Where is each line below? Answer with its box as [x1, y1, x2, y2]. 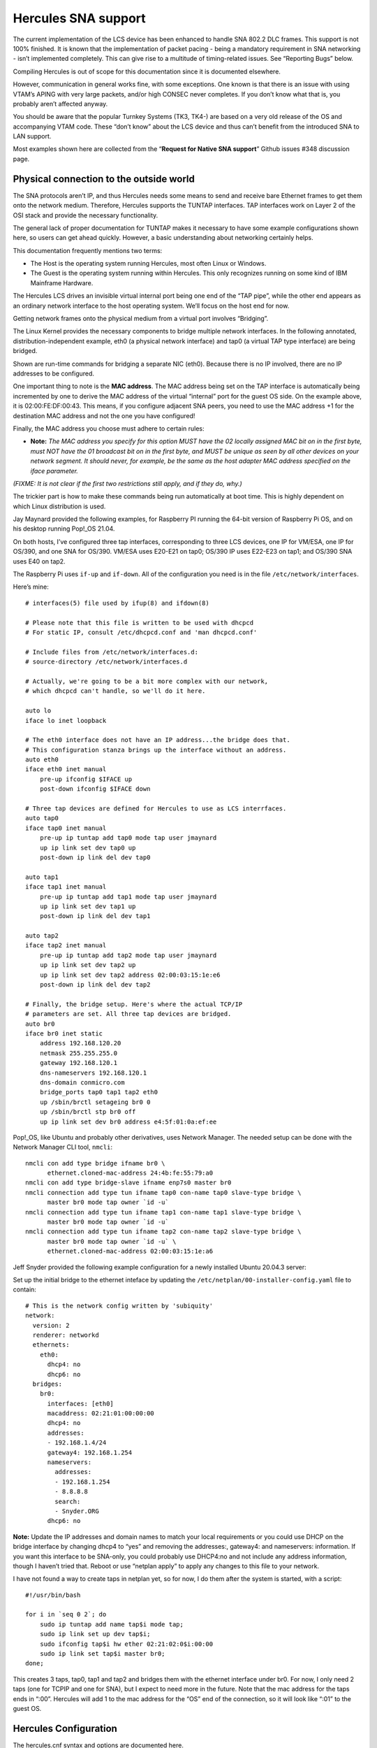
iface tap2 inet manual [25, 941, 107, 950]
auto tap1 [25, 873, 59, 881]
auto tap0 [25, 815, 59, 822]
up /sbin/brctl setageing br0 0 [39, 1098, 151, 1106]
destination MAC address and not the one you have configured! [13, 411, 195, 420]
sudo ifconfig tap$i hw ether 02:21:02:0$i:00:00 [39, 1640, 213, 1648]
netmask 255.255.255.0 [39, 1049, 118, 1057]
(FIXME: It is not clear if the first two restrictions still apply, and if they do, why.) [13, 479, 242, 487]
